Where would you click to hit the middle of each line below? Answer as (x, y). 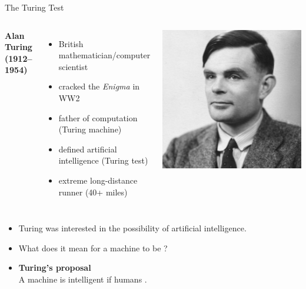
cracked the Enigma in (99, 86)
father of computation (98, 117)
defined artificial (88, 149)
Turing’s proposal (55, 268)
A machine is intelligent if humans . (83, 279)
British (71, 43)
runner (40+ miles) (93, 192)
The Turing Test (34, 7)
